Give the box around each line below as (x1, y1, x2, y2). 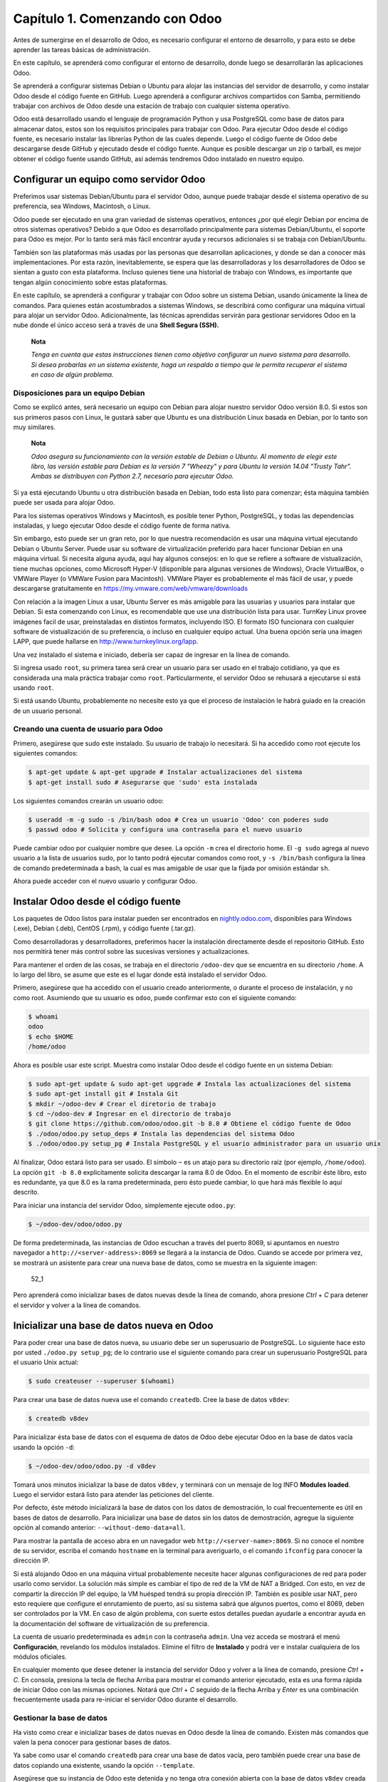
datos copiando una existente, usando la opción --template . (13, 1761, 195, 1769)
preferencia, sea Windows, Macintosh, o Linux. (13, 202, 151, 210)
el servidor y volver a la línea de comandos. (13, 1301, 142, 1309)
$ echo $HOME (28, 1032, 74, 1041)
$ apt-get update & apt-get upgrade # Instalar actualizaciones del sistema (28, 768, 303, 776)
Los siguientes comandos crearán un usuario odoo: (13, 796, 164, 805)
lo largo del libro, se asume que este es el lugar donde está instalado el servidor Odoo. (13, 970, 268, 979)
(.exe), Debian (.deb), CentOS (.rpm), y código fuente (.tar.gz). (13, 924, 196, 933)
